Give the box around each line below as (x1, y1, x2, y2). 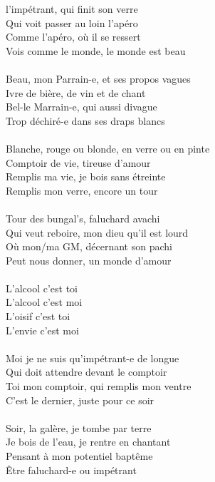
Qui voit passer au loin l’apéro (6, 15, 138, 30)
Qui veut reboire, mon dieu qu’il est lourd (6, 225, 189, 240)
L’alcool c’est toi (6, 280, 78, 295)
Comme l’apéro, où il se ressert (6, 29, 141, 44)
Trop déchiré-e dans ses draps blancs (6, 113, 165, 128)
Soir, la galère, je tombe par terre (6, 420, 152, 435)
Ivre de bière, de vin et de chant (6, 85, 146, 100)
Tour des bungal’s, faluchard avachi (6, 210, 160, 225)
